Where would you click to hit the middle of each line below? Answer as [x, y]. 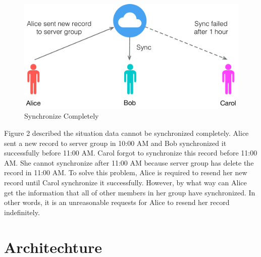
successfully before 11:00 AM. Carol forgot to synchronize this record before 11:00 [131, 153]
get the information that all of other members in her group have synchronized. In [130, 192]
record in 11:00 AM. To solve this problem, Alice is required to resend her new [126, 172]
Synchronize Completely [62, 116]
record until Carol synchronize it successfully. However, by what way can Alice [125, 183]
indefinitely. [22, 212]
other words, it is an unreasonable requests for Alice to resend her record [117, 202]
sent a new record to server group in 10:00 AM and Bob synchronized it [115, 143]
